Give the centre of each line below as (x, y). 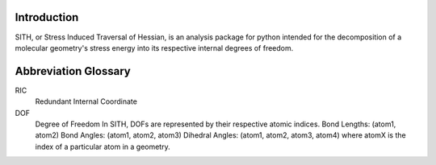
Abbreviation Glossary (73, 71)
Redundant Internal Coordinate (86, 101)
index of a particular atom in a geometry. (103, 146)
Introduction (47, 17)
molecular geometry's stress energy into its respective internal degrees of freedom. (154, 47)
